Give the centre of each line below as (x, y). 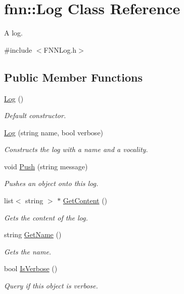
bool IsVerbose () (31, 268)
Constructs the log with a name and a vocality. (76, 149)
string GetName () (33, 234)
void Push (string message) (46, 166)
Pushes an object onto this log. (51, 183)
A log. (13, 33)
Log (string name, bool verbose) (54, 132)
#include (18, 49)
